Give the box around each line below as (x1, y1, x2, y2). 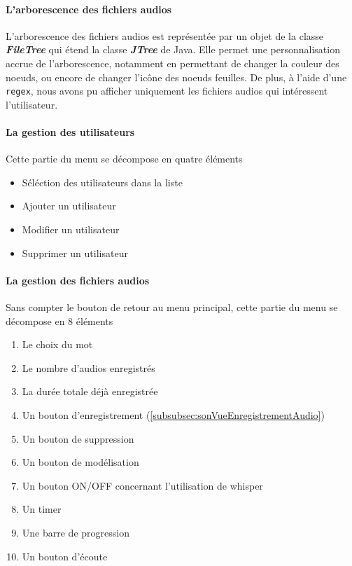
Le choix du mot (22, 337, 93, 352)
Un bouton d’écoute (22, 548, 108, 563)
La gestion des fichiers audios (6, 272, 150, 287)
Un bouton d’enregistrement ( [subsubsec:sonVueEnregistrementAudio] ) (22, 407, 325, 422)
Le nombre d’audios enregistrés (22, 360, 155, 375)
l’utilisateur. (6, 97, 58, 111)
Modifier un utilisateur (22, 222, 120, 236)
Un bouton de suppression (22, 431, 134, 446)
